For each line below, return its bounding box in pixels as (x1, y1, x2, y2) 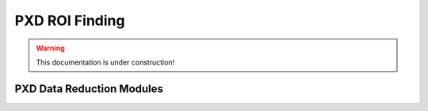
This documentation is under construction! (36, 57, 175, 67)
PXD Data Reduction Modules (14, 82, 164, 95)
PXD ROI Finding (14, 12, 125, 29)
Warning (36, 43, 65, 53)
